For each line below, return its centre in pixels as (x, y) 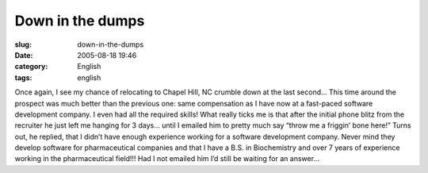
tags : (23, 77)
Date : (24, 55)
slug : (23, 44)
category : (31, 67)
